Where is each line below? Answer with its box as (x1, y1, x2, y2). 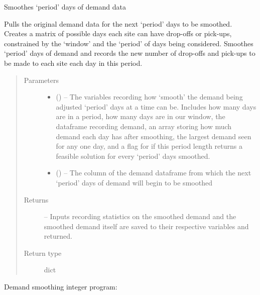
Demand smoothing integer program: (4, 281, 117, 292)
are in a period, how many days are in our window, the (56, 111, 225, 122)
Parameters (24, 74, 59, 85)
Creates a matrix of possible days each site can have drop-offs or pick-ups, (4, 28, 232, 39)
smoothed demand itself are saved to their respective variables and (44, 221, 249, 231)
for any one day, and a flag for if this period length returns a (56, 141, 242, 151)
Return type (24, 247, 62, 258)
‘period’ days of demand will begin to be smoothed (56, 177, 212, 187)
